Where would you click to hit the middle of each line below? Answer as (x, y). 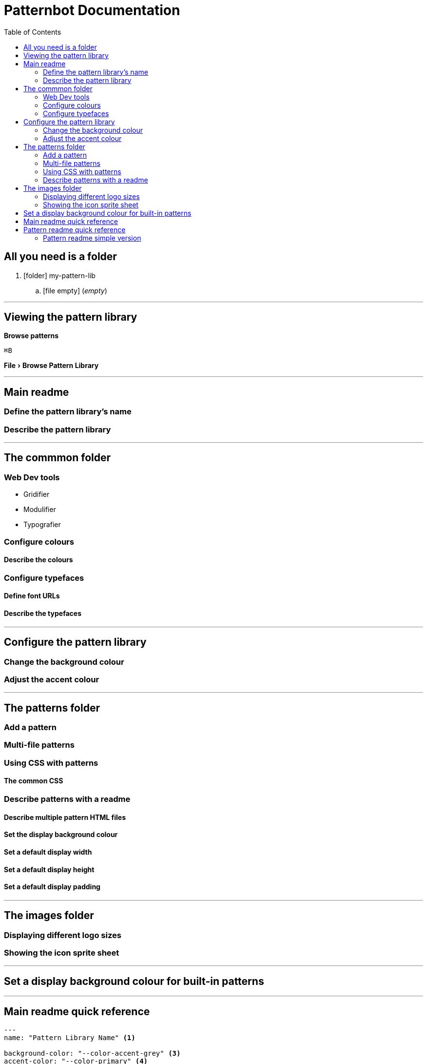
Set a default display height (49, 869)
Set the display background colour (61, 835)
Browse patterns (31, 336)
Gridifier (37, 494)
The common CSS (34, 781)
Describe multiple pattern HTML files (65, 817)
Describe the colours (39, 560)
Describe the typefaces (43, 614)
